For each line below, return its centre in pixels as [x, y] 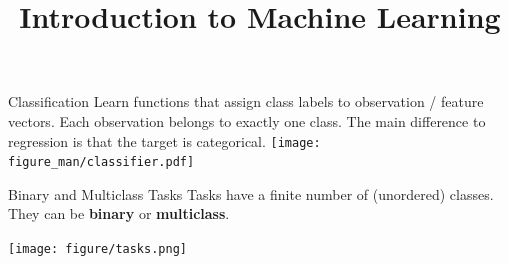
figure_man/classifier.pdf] [101, 162]
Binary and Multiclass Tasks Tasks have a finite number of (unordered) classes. [251, 193]
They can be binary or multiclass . [119, 213]
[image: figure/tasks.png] [97, 249]
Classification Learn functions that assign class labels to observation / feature [246, 101]
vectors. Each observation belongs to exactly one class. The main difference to [247, 120]
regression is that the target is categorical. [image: [164, 140]
